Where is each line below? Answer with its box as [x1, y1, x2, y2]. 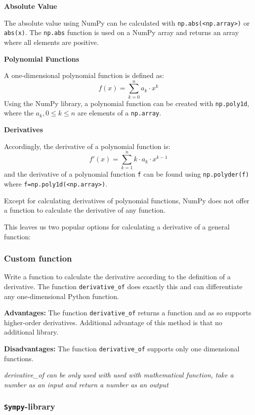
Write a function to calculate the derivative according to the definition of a [4, 271, 231, 282]
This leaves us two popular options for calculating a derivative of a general [4, 221, 230, 231]
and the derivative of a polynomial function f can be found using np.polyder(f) [4, 169, 249, 179]
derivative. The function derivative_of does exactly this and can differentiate [4, 281, 243, 291]
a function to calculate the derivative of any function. [4, 205, 166, 215]
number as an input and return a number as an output [4, 379, 169, 389]
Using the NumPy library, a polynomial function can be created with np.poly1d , [4, 98, 250, 108]
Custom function [4, 252, 72, 264]
